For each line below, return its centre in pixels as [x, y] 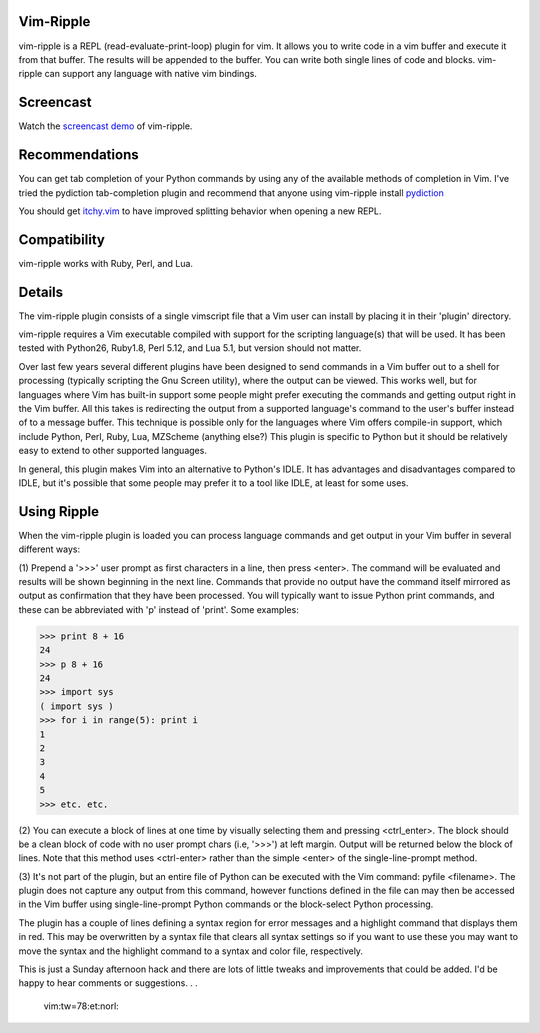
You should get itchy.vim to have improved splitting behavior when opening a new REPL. [200, 211]
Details [41, 291]
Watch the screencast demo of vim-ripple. [105, 126]
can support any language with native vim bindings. [150, 74]
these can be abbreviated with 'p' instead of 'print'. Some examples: [158, 609]
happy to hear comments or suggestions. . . [108, 983]
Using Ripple [59, 511]
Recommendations [78, 155]
